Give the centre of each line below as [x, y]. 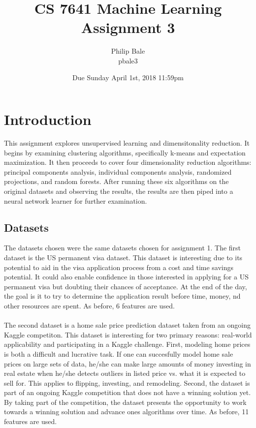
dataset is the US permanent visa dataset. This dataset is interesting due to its [123, 257]
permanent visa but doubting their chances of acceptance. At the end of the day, [126, 286]
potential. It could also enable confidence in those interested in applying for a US [126, 277]
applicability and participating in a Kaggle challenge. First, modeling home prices [127, 344]
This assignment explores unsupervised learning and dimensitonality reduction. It [127, 143]
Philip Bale [128, 51]
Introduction [48, 119]
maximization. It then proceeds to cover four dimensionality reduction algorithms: [128, 162]
